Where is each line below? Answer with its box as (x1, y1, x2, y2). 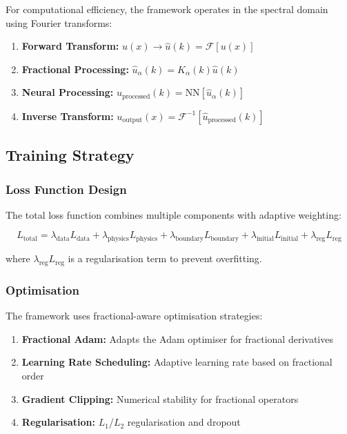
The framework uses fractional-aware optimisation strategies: (6, 308, 263, 323)
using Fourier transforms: (6, 15, 112, 30)
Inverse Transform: (21, 108, 114, 123)
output (122, 117, 143, 124)
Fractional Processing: (21, 61, 129, 76)
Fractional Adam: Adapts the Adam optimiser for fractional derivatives (21, 331, 333, 346)
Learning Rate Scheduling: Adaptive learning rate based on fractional (21, 355, 333, 369)
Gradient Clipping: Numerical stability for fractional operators (21, 391, 299, 406)
